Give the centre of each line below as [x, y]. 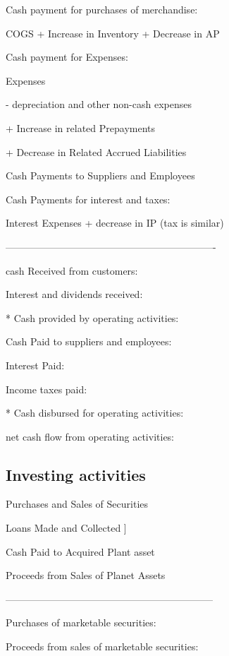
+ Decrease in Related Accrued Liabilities [96, 151]
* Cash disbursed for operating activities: [95, 413]
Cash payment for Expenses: [67, 57]
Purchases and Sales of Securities [77, 504]
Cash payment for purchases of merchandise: [102, 9]
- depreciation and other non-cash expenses [99, 104]
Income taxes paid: [47, 389]
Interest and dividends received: [74, 294]
